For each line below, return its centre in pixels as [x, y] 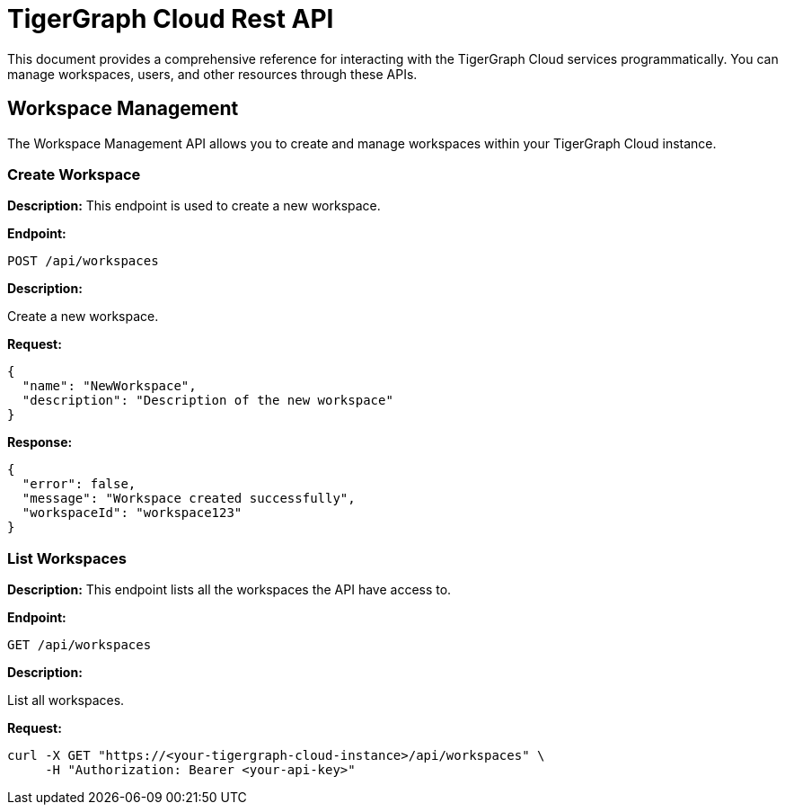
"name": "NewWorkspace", [109, 386]
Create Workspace [74, 174]
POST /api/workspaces [83, 261]
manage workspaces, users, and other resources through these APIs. [212, 74]
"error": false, [79, 484]
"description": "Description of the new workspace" [207, 401]
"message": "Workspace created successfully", [189, 499]
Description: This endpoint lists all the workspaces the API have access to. [229, 590]
